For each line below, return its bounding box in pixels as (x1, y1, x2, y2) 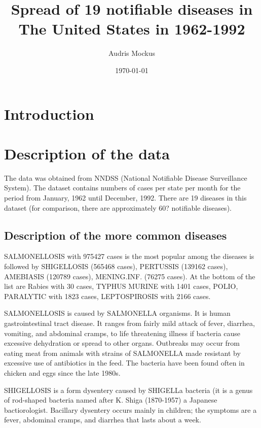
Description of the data (4, 143, 170, 163)
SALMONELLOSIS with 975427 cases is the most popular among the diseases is (4, 251, 254, 261)
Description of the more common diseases (4, 227, 227, 243)
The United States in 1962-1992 (18, 18, 245, 39)
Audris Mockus (108, 48, 155, 58)
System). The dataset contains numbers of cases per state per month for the (4, 182, 241, 193)
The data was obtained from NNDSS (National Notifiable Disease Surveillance (4, 172, 247, 183)
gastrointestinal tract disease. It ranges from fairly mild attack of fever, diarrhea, (4, 317, 255, 328)
